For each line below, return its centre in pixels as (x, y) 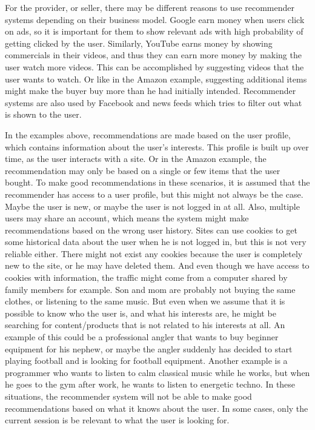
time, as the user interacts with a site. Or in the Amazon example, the (136, 159)
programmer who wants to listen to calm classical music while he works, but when (157, 372)
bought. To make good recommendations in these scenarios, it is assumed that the (157, 182)
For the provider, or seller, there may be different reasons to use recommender (150, 7)
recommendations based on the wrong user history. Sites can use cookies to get (151, 230)
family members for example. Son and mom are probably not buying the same (150, 289)
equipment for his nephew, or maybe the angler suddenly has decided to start (149, 348)
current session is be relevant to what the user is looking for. (117, 420)
